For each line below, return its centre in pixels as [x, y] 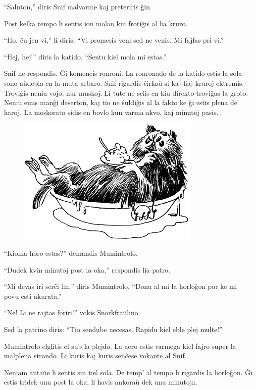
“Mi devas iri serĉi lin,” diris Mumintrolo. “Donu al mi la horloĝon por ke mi [121, 286]
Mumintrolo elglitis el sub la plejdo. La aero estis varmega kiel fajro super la [120, 346]
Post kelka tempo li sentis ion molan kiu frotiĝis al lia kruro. [96, 23]
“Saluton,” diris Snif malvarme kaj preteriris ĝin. [78, 6]
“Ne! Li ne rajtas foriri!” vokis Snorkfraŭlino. [72, 312]
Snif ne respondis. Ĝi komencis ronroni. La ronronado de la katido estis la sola [123, 73]
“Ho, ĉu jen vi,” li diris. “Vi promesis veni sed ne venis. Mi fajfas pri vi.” [114, 40]
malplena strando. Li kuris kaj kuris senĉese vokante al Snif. [95, 356]
